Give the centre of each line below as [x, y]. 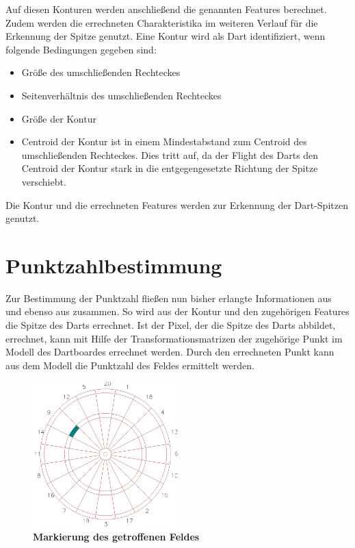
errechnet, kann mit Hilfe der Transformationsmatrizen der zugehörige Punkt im [174, 338]
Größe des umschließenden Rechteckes [101, 72]
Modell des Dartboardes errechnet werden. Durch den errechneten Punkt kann [170, 352]
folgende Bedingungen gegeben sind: [81, 49]
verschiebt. [44, 181]
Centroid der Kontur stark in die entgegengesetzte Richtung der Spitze [170, 168]
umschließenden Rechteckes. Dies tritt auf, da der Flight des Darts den [170, 154]
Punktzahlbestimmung [114, 265]
